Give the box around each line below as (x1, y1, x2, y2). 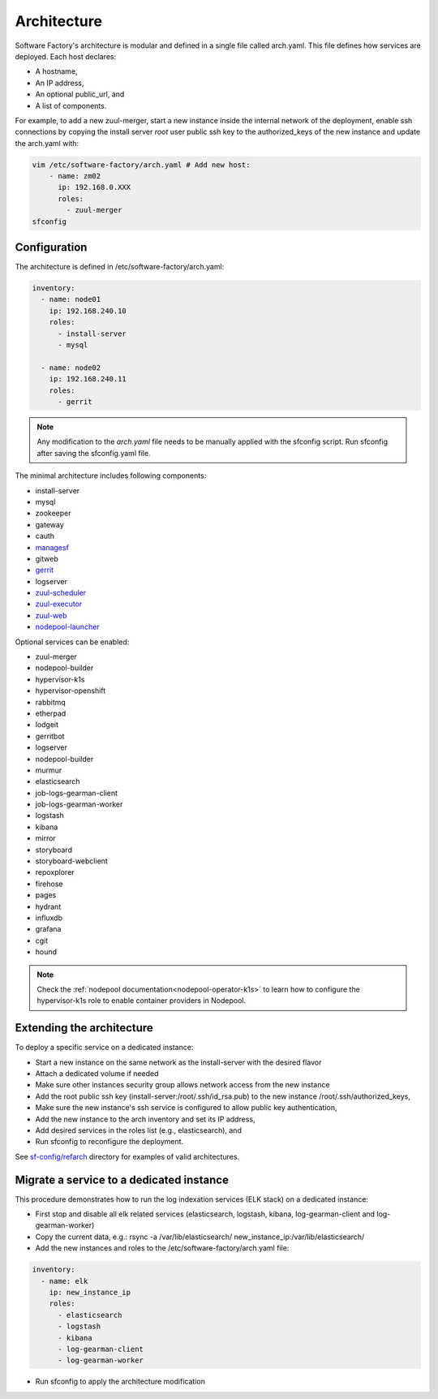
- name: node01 (41, 295, 101, 304)
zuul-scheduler (35, 588, 87, 598)
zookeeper (35, 508, 72, 519)
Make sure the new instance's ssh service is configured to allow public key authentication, (35, 1103, 337, 1113)
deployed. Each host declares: (15, 51, 117, 61)
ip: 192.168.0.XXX (58, 183, 131, 192)
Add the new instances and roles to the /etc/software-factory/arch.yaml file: (35, 1243, 290, 1253)
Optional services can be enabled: (15, 637, 130, 647)
